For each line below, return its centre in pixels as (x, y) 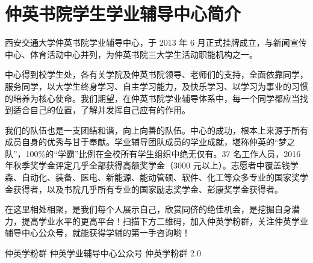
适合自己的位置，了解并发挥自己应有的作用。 (101, 110)
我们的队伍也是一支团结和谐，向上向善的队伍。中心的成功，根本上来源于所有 (156, 130)
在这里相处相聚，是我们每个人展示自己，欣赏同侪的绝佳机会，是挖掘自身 (148, 209)
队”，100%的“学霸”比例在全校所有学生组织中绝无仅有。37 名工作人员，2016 (153, 153)
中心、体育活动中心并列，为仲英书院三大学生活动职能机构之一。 (131, 54)
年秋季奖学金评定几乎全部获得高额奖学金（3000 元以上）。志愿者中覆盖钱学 (152, 165)
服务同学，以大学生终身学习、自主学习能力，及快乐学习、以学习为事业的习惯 (156, 86)
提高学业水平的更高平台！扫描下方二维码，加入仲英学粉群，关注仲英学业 (165, 221)
